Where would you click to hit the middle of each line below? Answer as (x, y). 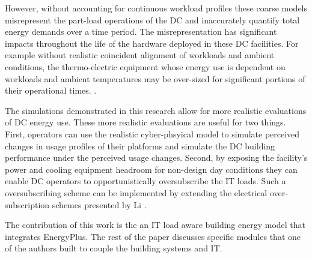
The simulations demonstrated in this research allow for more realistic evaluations (156, 110)
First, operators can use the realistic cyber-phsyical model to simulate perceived (152, 133)
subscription (27, 204)
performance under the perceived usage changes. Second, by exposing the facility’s (156, 157)
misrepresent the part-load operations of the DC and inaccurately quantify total (152, 19)
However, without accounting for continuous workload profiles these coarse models (156, 8)
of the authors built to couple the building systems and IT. (114, 248)
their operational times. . (51, 90)
